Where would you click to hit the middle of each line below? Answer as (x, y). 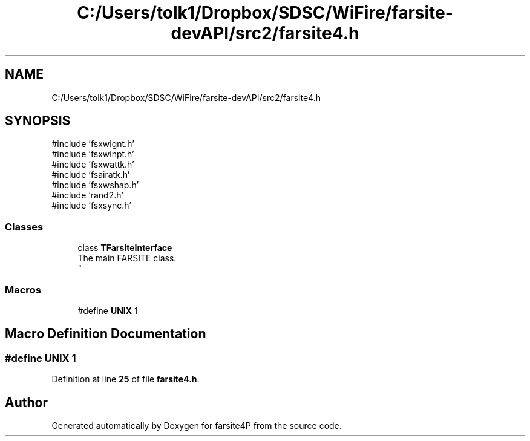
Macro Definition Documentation (106, 334)
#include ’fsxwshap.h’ (95, 185)
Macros (23, 289)
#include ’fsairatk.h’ (91, 175)
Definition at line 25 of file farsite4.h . (126, 379)
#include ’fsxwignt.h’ (93, 144)
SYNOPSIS (38, 121)
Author (26, 402)
